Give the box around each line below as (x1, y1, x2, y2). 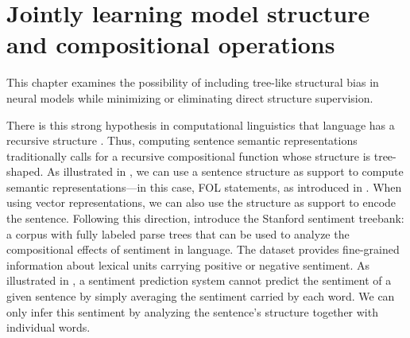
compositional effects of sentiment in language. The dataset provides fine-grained (6, 241, 400, 258)
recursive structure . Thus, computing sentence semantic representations (6, 132, 358, 149)
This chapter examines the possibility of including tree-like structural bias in (6, 74, 379, 91)
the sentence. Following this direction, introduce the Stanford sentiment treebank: (6, 210, 404, 227)
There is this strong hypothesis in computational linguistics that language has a (6, 116, 395, 133)
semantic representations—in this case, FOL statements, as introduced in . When (6, 178, 402, 195)
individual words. (6, 319, 91, 336)
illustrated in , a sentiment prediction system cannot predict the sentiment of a (6, 272, 392, 289)
